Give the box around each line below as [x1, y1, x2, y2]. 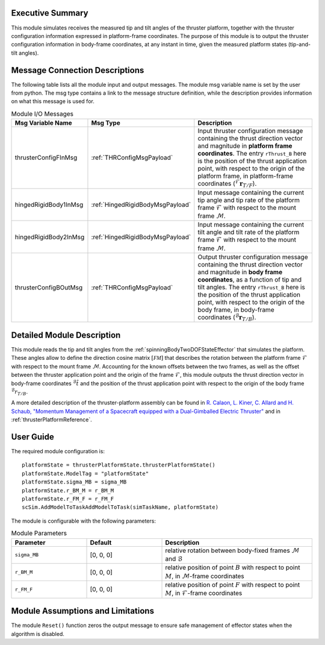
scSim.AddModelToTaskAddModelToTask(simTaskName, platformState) [22, 504, 219, 511]
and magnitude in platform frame [197, 142, 292, 150]
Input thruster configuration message [197, 127, 303, 135]
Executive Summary [11, 8, 88, 18]
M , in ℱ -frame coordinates [165, 589, 243, 597]
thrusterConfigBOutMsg [14, 283, 83, 292]
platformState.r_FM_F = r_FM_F [22, 495, 114, 502]
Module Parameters [11, 529, 67, 538]
